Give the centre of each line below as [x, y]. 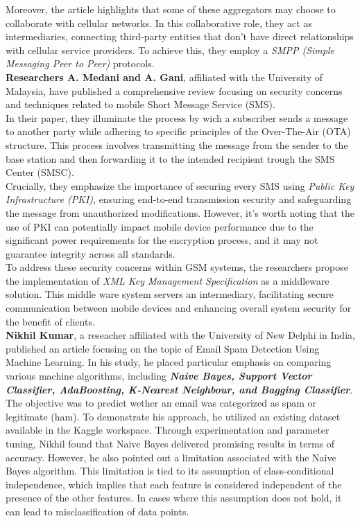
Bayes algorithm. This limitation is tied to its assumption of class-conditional [170, 471]
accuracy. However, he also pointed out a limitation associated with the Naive [171, 457]
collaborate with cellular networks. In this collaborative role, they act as [159, 23]
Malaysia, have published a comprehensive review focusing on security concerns [174, 90]
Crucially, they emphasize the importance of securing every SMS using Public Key [180, 185]
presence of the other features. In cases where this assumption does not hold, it [174, 498]
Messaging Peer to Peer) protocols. [80, 63]
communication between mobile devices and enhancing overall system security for [179, 308]
